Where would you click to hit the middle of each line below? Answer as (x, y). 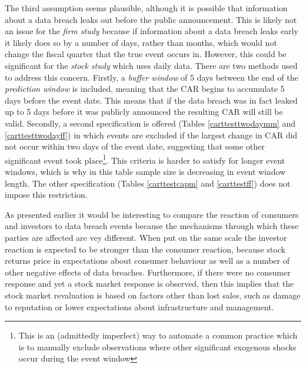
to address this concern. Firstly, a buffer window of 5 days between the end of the (152, 77)
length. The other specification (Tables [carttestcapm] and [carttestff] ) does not (148, 183)
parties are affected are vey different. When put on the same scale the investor (146, 237)
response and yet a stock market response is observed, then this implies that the (149, 284)
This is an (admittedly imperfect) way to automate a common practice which (158, 335)
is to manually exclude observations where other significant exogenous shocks (157, 347)
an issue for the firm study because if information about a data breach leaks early (152, 31)
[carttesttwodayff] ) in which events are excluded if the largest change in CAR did (151, 135)
